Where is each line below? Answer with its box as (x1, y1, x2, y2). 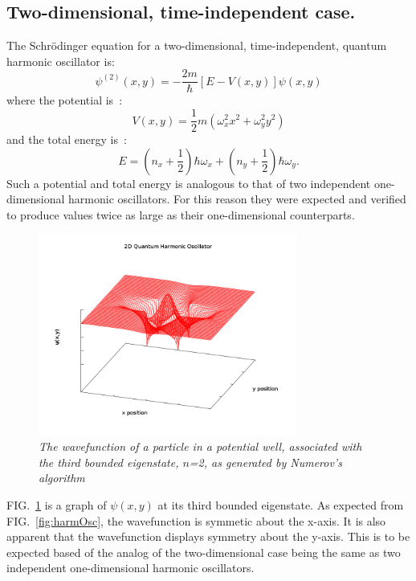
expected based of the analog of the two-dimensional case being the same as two (6, 543, 401, 560)
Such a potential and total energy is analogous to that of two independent (6, 174, 371, 191)
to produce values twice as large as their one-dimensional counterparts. (6, 206, 355, 223)
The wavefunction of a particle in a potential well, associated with (39, 438, 362, 455)
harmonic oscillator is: (6, 52, 115, 69)
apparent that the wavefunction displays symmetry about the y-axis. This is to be (6, 528, 410, 545)
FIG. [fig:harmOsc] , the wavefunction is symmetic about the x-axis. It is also (6, 512, 386, 529)
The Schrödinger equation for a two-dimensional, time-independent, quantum (6, 37, 387, 54)
